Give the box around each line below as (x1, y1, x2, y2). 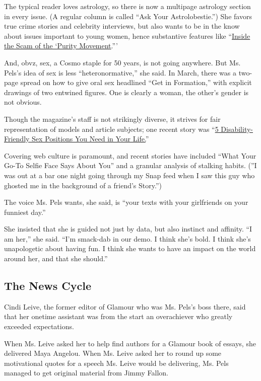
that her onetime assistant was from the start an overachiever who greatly (4, 311, 233, 322)
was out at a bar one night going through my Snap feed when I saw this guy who (4, 170, 255, 180)
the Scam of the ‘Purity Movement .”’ (4, 40, 118, 51)
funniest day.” (4, 206, 46, 217)
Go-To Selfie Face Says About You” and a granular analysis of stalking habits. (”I (4, 160, 257, 171)
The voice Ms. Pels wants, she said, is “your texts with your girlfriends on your (4, 197, 248, 207)
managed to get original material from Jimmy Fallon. (4, 367, 169, 378)
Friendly (4, 133, 30, 144)
